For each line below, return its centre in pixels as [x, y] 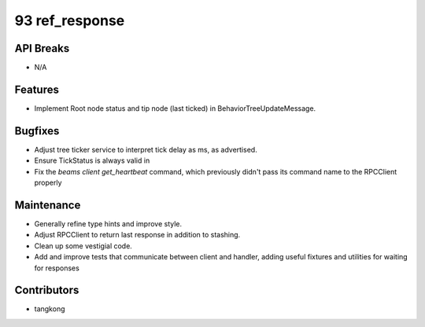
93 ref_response [70, 20]
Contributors [47, 290]
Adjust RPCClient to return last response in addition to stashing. [137, 235]
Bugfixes [37, 131]
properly [48, 183]
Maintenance [48, 205]
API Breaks [42, 48]
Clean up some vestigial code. [83, 246]
